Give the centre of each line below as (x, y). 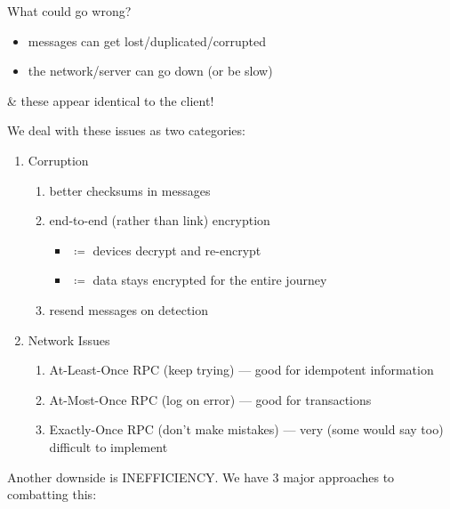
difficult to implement (108, 446)
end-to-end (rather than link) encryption (160, 220)
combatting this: (52, 494)
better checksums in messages (130, 190)
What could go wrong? (69, 11)
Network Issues (69, 339)
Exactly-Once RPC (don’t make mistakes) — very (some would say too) (246, 429)
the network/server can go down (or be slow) (150, 71)
